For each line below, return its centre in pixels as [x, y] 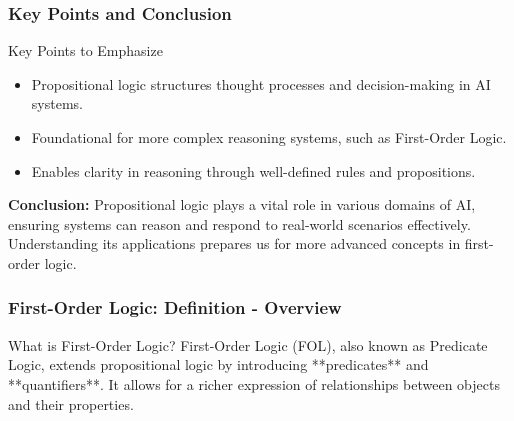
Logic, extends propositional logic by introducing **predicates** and [218, 364]
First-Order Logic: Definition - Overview [175, 307]
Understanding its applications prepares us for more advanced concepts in [234, 243]
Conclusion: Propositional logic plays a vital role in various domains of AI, [242, 204]
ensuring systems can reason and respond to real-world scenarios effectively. [239, 223]
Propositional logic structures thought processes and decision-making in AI [261, 83]
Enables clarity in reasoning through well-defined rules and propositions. [253, 170]
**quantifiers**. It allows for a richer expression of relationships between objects [254, 383]
